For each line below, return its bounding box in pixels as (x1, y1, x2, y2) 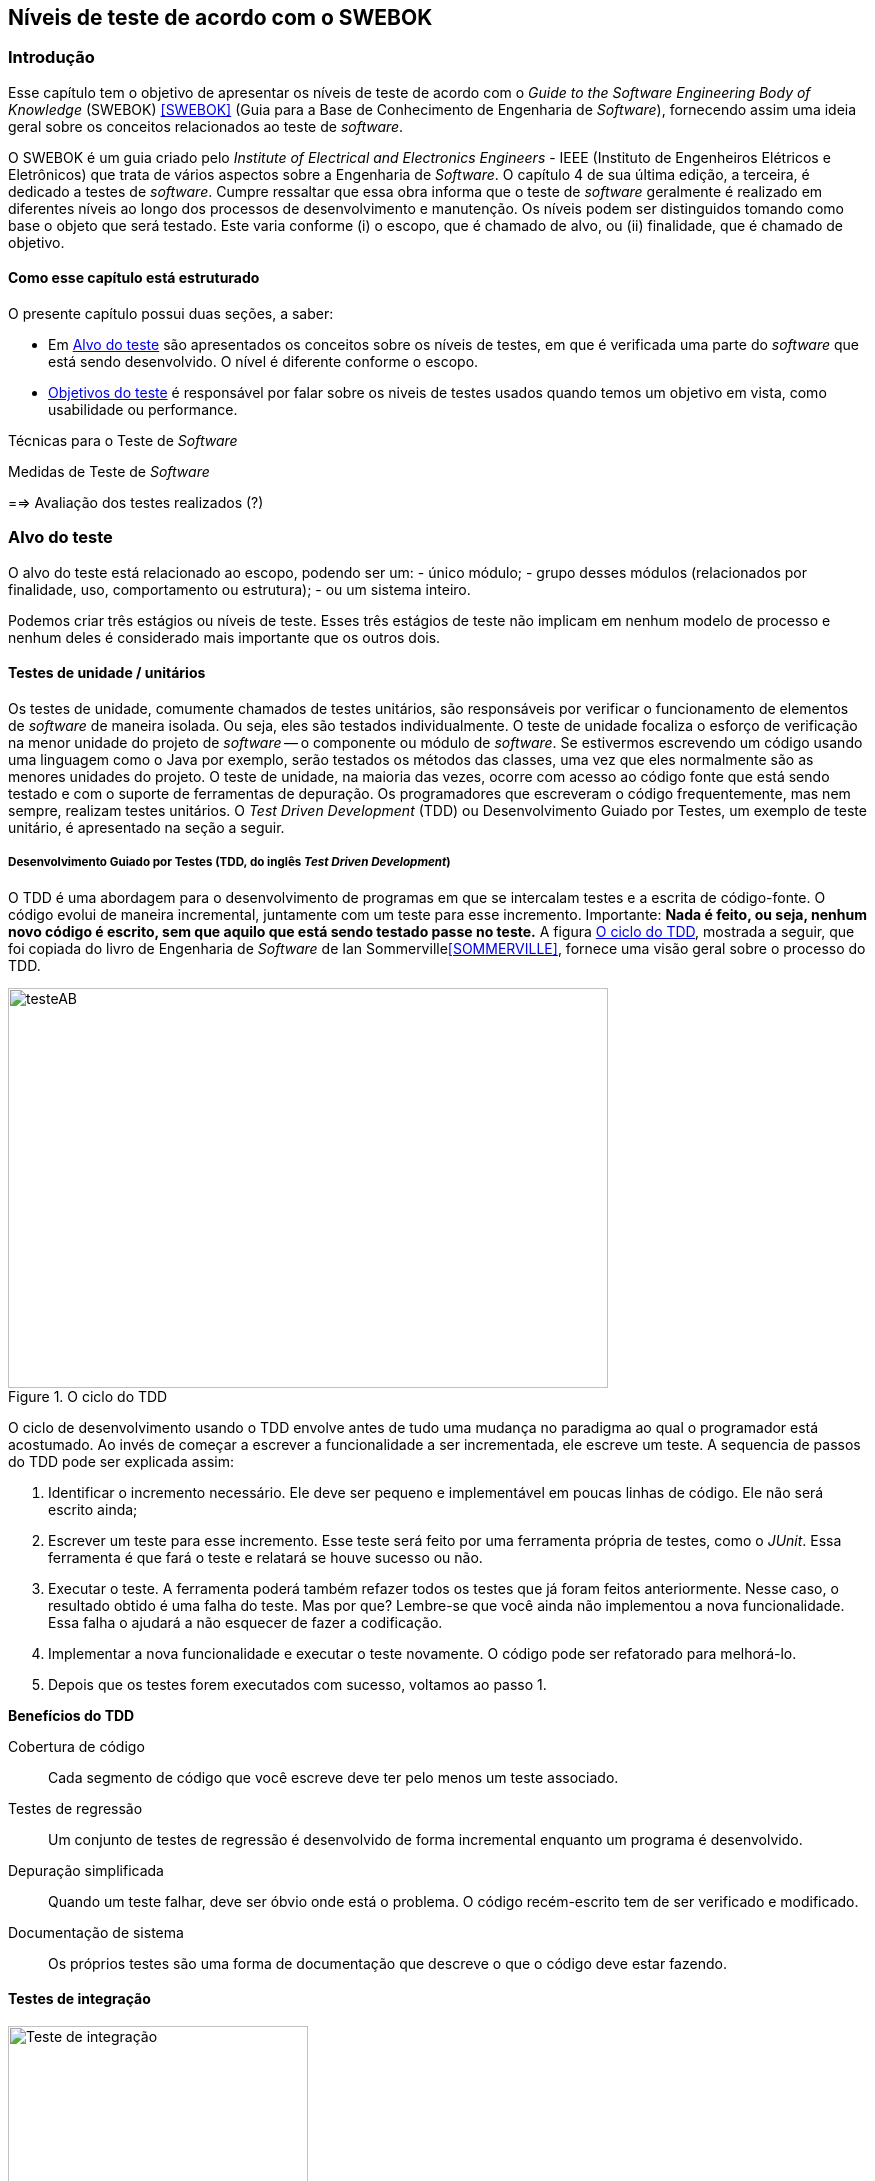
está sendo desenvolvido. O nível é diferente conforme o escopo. (48, 353, 479, 371)
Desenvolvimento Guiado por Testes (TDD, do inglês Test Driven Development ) (8, 855, 451, 870)
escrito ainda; (48, 1500, 138, 1518)
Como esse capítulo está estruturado (8, 269, 260, 287)
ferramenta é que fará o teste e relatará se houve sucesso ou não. (48, 1548, 483, 1566)
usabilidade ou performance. (48, 401, 238, 419)
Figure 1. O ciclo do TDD (8, 1387, 168, 1405)
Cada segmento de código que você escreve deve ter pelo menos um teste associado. (48, 1768, 619, 1786)
